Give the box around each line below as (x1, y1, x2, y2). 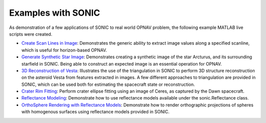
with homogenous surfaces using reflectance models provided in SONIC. (21, 109, 170, 115)
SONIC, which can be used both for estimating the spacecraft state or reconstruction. (21, 81, 195, 87)
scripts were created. (9, 31, 53, 37)
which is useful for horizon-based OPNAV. (21, 47, 107, 53)
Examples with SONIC (9, 7, 100, 18)
